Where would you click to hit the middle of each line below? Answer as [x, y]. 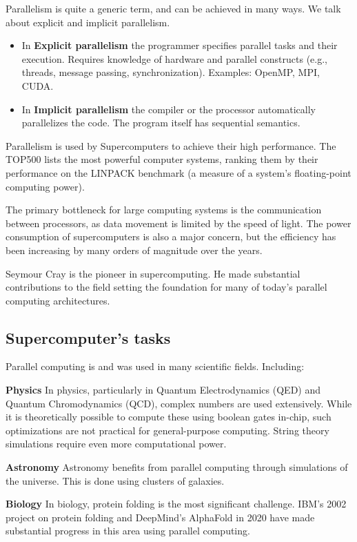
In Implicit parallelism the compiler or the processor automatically [169, 109]
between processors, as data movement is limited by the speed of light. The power [178, 223]
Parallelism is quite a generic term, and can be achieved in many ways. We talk [173, 8]
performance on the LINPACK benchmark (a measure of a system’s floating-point [178, 172]
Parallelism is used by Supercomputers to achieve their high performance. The [171, 145]
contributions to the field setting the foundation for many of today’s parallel [166, 287]
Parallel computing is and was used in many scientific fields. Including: [155, 366]
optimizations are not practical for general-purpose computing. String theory [167, 430]
